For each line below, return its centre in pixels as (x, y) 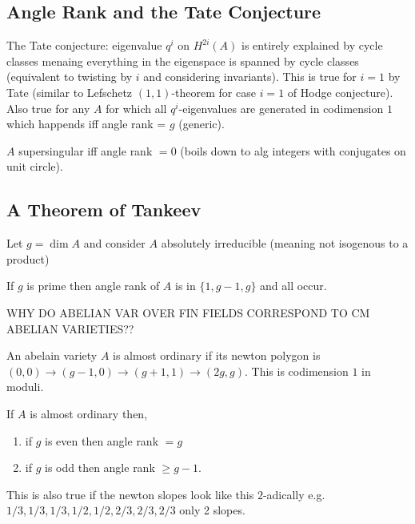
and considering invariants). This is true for (250, 77)
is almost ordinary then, (89, 413)
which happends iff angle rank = (86, 124)
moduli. (25, 387)
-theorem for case (213, 92)
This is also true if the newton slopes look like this (130, 494)
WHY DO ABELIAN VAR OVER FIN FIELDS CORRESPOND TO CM (188, 312)
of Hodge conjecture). (340, 92)
